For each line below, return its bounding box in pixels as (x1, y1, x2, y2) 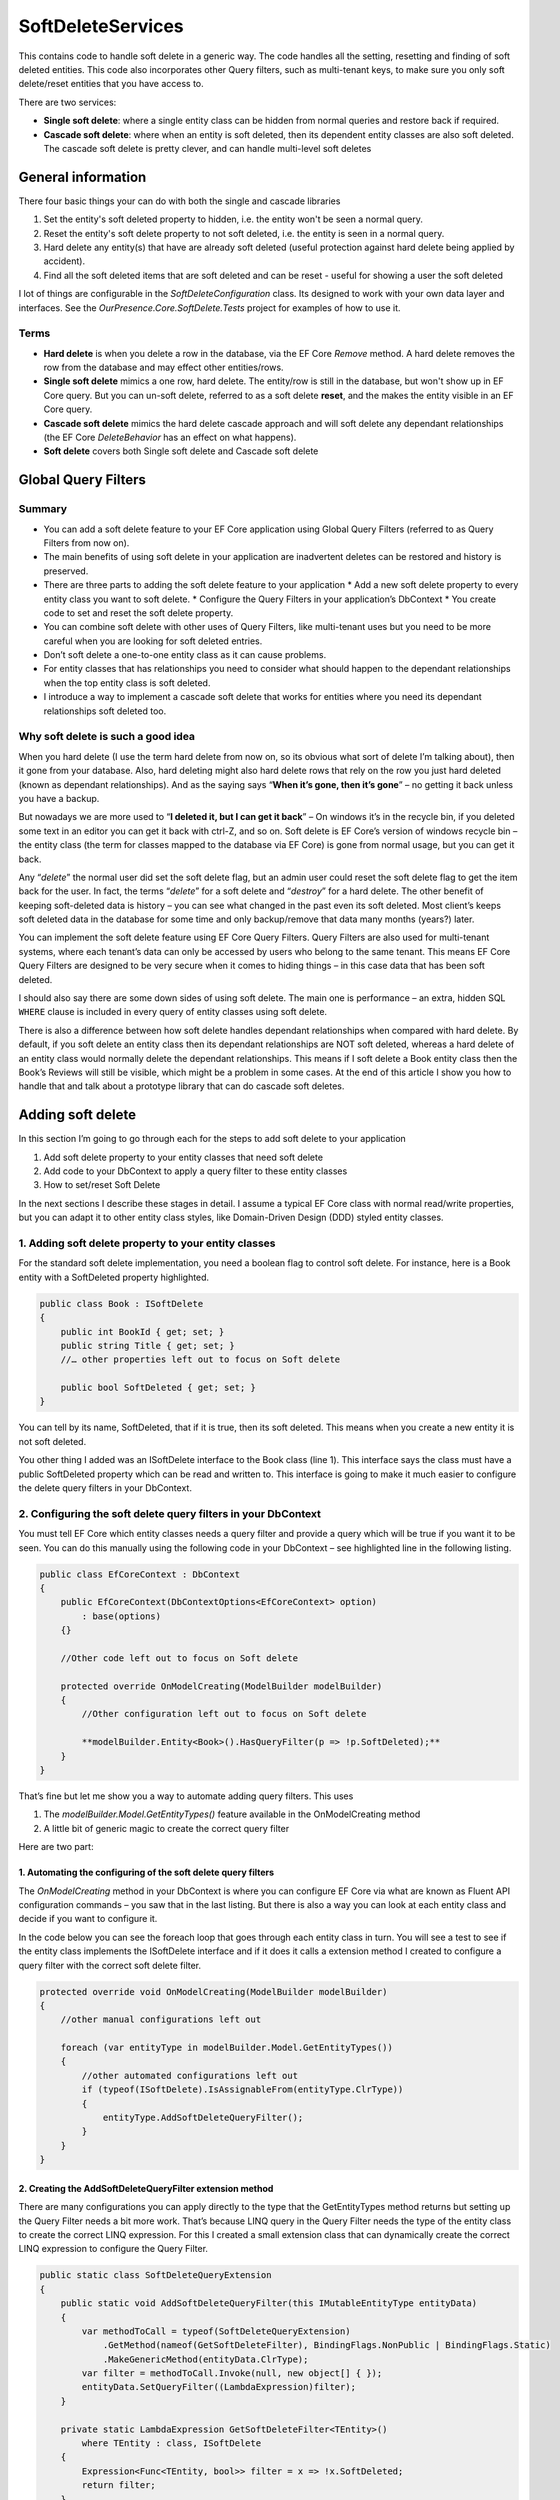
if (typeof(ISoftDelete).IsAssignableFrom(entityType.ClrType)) (81, 2084, 404, 2095)
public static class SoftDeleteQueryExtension (39, 2270, 272, 2281)
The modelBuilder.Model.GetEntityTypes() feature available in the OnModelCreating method (43, 1808, 421, 1820)
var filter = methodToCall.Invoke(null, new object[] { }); (81, 2368, 383, 2379)
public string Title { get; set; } (60, 1340, 235, 1351)
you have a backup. (18, 792, 100, 804)
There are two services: (18, 96, 117, 108)
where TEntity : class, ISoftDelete (81, 2438, 262, 2449)
